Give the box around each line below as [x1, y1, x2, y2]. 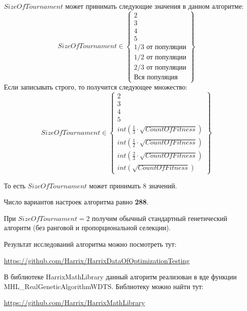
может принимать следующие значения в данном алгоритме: [65, 1, 244, 11]
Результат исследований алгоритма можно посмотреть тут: [4, 239, 176, 249]
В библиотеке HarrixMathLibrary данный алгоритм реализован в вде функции [4, 272, 237, 282]
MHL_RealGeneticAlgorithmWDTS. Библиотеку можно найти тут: [4, 281, 204, 291]
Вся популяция [134, 74, 178, 81]
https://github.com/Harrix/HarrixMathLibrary [4, 297, 145, 308]
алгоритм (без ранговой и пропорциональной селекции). [4, 222, 171, 233]
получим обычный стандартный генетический [92, 213, 228, 223]
